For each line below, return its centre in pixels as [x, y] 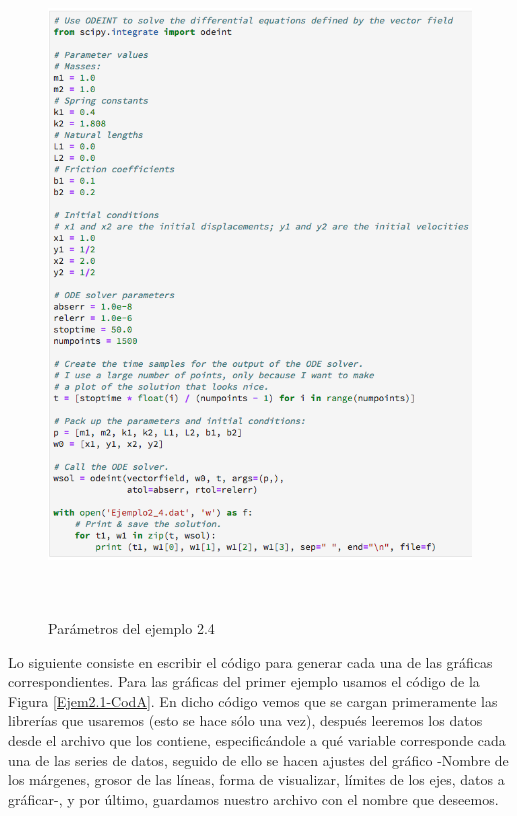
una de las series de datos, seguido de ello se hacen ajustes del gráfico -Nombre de [258, 759]
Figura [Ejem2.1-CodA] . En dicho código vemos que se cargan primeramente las [253, 700]
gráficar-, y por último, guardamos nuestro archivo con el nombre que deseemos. [253, 798]
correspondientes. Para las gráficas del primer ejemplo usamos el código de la [244, 681]
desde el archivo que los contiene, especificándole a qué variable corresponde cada [257, 739]
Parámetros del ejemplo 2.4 [131, 628]
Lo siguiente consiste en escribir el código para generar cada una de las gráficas [250, 661]
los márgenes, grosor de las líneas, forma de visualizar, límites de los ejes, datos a [256, 779]
